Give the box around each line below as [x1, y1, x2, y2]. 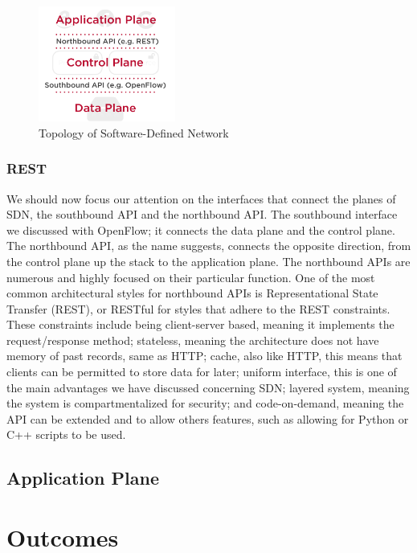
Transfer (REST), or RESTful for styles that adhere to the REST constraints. [6, 300, 390, 317]
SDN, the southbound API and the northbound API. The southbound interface [6, 206, 398, 223]
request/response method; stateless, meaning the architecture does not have [6, 331, 379, 348]
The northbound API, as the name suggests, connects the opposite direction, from [6, 237, 411, 254]
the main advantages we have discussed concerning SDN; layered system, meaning [6, 379, 410, 395]
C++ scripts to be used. [6, 426, 126, 443]
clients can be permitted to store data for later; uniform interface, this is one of [6, 363, 397, 380]
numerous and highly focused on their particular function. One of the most [6, 268, 375, 285]
